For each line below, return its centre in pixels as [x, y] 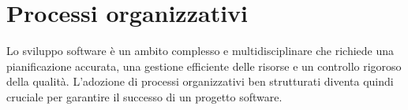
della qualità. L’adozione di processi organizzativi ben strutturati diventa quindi [200, 81]
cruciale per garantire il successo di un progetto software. [144, 96]
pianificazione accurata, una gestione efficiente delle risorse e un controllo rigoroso [204, 66]
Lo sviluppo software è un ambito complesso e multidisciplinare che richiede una [200, 51]
